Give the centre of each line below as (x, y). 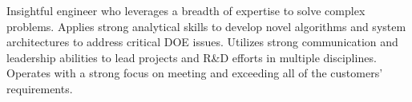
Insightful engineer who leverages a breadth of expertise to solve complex (186, 10)
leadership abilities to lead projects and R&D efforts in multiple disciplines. (192, 57)
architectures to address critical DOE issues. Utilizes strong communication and (202, 42)
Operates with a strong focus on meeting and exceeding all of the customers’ (195, 73)
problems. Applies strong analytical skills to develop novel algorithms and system (206, 26)
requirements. (40, 88)
